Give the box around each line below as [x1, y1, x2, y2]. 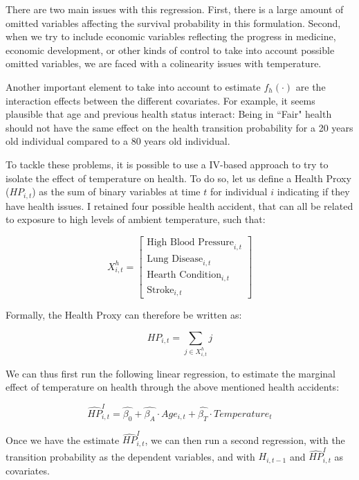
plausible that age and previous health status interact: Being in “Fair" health [6, 107, 332, 121]
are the [295, 79, 326, 94]
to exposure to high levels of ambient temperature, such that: [6, 212, 266, 226]
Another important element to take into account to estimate [6, 79, 261, 94]
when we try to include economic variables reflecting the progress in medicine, [6, 29, 336, 44]
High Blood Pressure [147, 237, 234, 247]
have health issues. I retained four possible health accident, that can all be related [6, 198, 353, 213]
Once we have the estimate [6, 432, 120, 447]
